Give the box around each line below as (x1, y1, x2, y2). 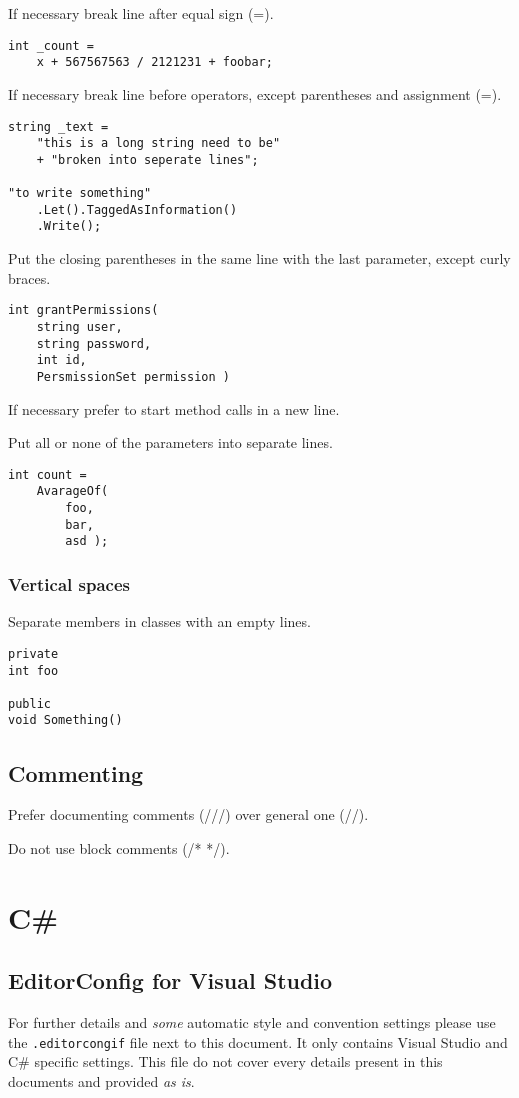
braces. (8, 267, 51, 288)
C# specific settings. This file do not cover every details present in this (8, 1051, 443, 1072)
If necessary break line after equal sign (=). (8, 3, 274, 23)
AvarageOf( (36, 484, 109, 499)
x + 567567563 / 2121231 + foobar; (36, 55, 273, 70)
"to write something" (8, 186, 152, 201)
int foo (8, 663, 59, 678)
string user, (36, 319, 123, 334)
